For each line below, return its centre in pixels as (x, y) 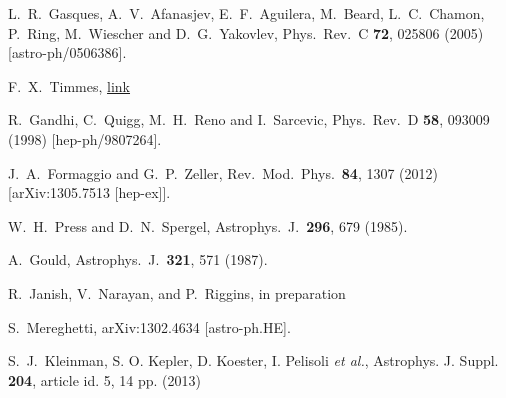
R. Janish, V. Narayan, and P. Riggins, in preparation (177, 292)
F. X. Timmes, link (69, 85)
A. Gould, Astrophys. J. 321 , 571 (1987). (138, 259)
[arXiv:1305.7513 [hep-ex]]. (89, 192)
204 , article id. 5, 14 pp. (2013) (104, 379)
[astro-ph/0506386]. (67, 52)
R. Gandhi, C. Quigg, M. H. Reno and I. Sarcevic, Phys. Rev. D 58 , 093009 (249, 119)
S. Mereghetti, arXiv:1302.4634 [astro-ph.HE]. (149, 326)
